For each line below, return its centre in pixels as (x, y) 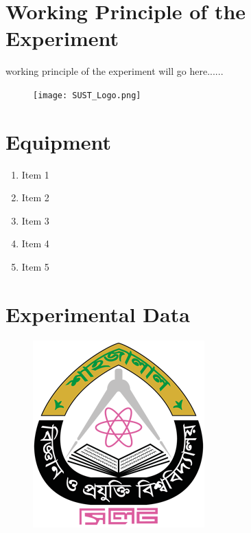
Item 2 (35, 197)
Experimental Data (98, 314)
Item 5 (35, 267)
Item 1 (35, 174)
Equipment (58, 141)
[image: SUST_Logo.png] (87, 95)
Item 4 (35, 243)
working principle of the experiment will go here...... (115, 71)
